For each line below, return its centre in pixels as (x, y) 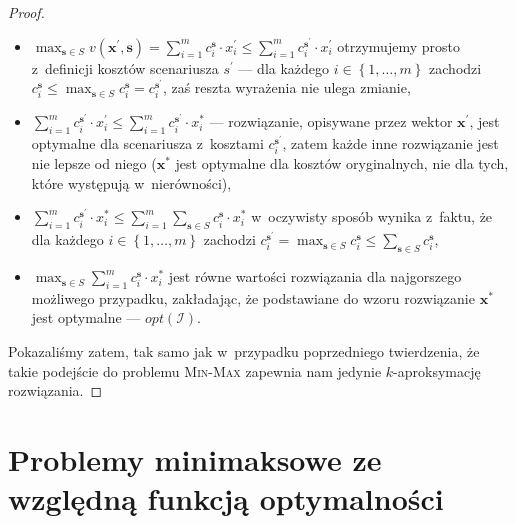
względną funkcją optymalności (226, 498)
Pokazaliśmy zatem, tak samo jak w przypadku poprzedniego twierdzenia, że (244, 351)
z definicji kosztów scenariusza (125, 67)
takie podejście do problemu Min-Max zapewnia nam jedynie (195, 370)
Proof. (26, 12)
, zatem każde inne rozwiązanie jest (390, 143)
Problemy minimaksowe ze (195, 459)
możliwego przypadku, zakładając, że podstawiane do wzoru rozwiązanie (253, 297)
